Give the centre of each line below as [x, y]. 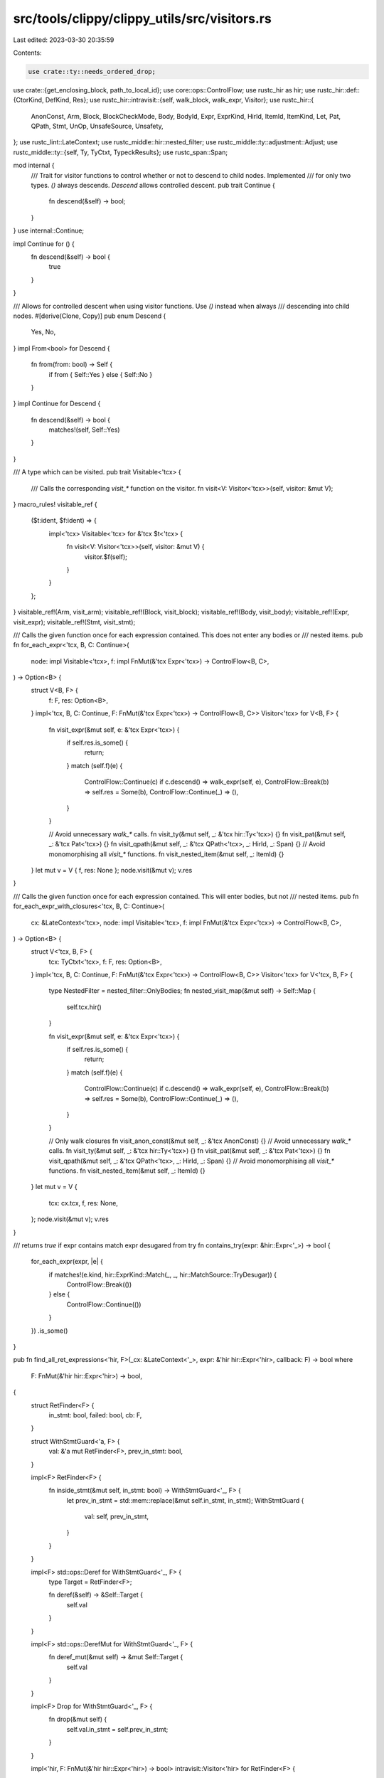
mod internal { [34, 165]
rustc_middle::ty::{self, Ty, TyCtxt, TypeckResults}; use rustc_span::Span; [120, 152]
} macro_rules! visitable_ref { [55, 504]
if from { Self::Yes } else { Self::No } [101, 374]
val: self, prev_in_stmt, [117, 1517]
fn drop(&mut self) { [78, 1719]
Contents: [27, 53]
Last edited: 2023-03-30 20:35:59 [64, 40]
